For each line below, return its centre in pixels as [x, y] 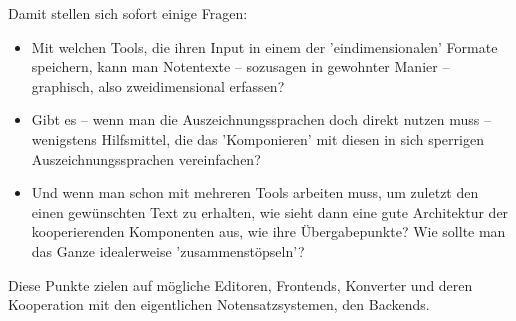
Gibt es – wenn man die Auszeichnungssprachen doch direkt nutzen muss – [261, 119]
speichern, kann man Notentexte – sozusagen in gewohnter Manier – [240, 66]
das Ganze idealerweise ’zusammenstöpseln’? [168, 250]
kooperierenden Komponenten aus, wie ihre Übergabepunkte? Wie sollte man [268, 231]
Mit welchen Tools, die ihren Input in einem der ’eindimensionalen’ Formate [264, 46]
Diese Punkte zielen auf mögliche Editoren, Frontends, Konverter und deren [240, 284]
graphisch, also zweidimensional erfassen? [158, 85]
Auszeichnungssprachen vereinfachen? [146, 158]
